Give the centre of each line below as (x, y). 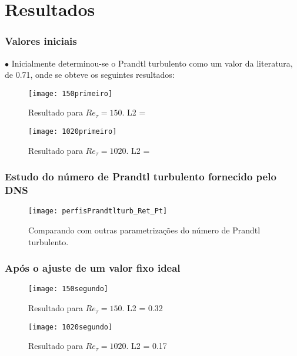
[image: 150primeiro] (71, 93)
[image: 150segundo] (69, 289)
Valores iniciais (41, 41)
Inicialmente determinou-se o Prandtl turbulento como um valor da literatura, (152, 63)
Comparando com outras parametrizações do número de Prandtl (144, 230)
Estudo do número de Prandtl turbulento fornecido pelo (141, 177)
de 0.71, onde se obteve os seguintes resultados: (90, 75)
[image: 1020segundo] (71, 327)
